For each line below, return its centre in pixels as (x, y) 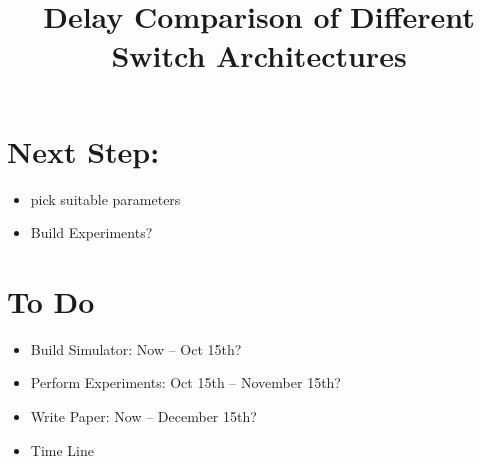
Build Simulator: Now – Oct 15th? (136, 348)
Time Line (62, 449)
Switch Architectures (259, 55)
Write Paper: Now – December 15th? (143, 416)
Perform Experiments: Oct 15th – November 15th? (185, 382)
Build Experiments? (91, 232)
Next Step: (83, 150)
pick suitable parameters (105, 198)
